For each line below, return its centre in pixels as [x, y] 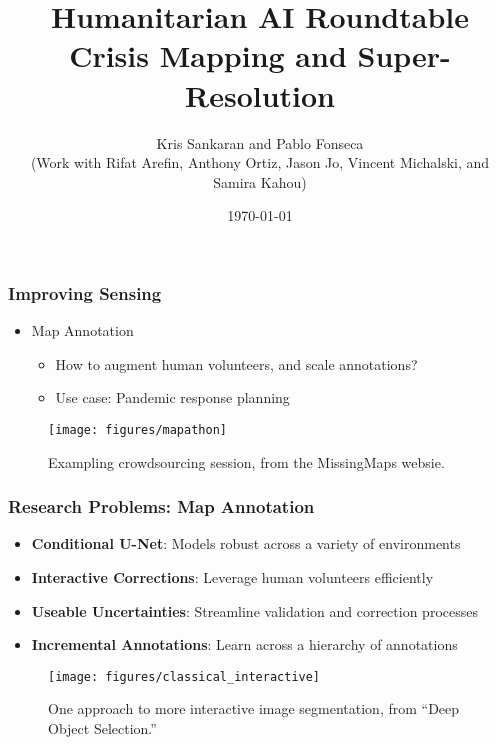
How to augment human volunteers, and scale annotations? [236, 363]
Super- [404, 55]
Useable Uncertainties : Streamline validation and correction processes [254, 610]
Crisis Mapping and [208, 55]
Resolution [260, 94]
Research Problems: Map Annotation [161, 506]
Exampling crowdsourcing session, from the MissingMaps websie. [246, 461]
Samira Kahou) [260, 181]
